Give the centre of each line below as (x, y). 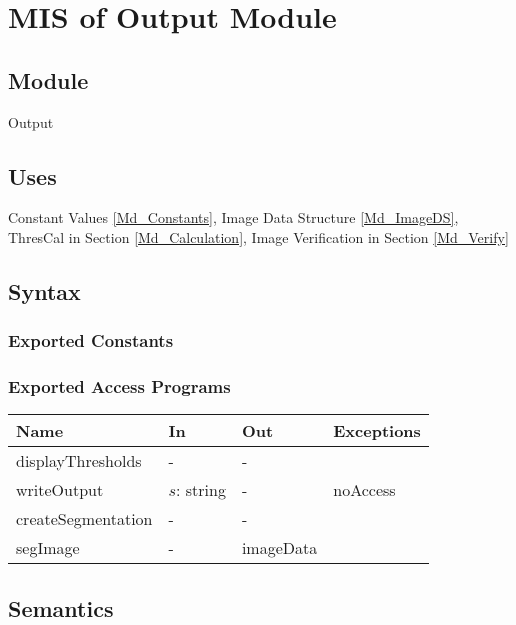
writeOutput (60, 490)
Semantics (61, 607)
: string (201, 490)
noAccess (364, 490)
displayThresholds (79, 461)
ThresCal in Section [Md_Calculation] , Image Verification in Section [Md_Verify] (258, 236)
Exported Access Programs (119, 386)
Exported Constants (91, 340)
